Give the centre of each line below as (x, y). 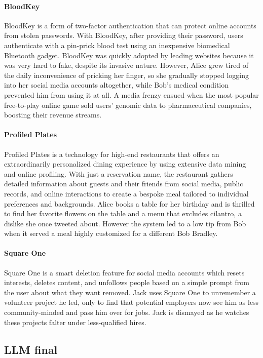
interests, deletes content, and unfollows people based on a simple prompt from (127, 282)
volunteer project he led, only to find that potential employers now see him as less (131, 302)
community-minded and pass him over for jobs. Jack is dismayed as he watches (127, 312)
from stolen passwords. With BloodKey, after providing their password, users (124, 35)
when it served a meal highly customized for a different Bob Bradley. (111, 233)
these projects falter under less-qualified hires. (75, 322)
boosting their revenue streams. (53, 115)
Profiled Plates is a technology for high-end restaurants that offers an (112, 154)
